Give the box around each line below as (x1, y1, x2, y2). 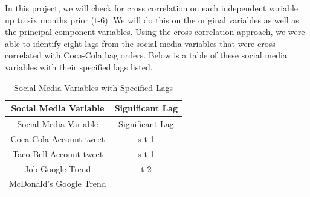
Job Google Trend (24, 162, 91, 175)
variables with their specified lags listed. (5, 60, 153, 73)
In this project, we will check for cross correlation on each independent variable (5, 2, 298, 14)
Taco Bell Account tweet (12, 147, 103, 160)
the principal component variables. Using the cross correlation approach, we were (5, 25, 305, 38)
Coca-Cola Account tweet (10, 132, 105, 145)
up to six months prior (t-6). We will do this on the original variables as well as (5, 13, 299, 26)
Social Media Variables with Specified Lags (14, 81, 173, 93)
